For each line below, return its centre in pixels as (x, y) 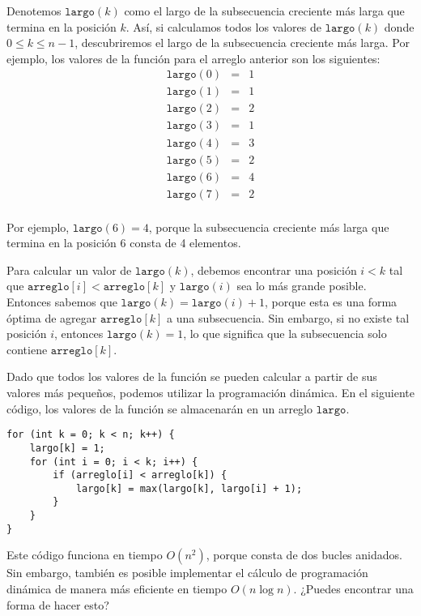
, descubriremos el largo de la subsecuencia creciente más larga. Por (242, 43)
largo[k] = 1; (67, 448)
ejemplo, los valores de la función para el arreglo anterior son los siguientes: (193, 58)
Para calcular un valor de (69, 269)
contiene (27, 349)
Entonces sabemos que (62, 302)
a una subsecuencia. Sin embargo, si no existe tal (288, 317)
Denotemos (34, 11)
